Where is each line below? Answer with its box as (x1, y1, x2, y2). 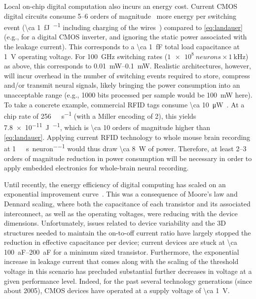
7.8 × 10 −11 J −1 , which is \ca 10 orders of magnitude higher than (4, 121, 211, 133)
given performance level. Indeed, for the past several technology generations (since (4, 275, 252, 286)
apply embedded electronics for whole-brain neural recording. (4, 163, 189, 173)
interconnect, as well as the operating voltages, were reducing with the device (4, 208, 238, 218)
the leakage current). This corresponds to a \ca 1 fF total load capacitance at (4, 41, 240, 52)
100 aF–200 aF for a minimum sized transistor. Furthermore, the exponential (4, 246, 239, 257)
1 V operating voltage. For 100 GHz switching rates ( (4, 51, 168, 61)
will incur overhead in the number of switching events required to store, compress (4, 70, 250, 80)
